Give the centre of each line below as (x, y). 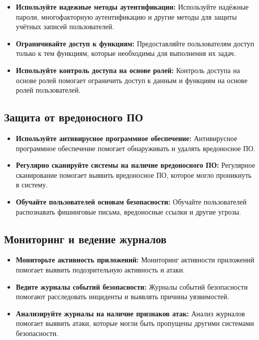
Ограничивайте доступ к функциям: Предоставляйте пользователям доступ (135, 43)
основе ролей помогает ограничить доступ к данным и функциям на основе (132, 80)
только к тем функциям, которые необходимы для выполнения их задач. (126, 53)
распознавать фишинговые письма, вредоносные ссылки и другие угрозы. (128, 211)
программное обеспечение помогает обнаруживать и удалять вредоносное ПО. (136, 148)
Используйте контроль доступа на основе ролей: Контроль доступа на (128, 70)
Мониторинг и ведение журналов (85, 239)
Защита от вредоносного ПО (74, 117)
